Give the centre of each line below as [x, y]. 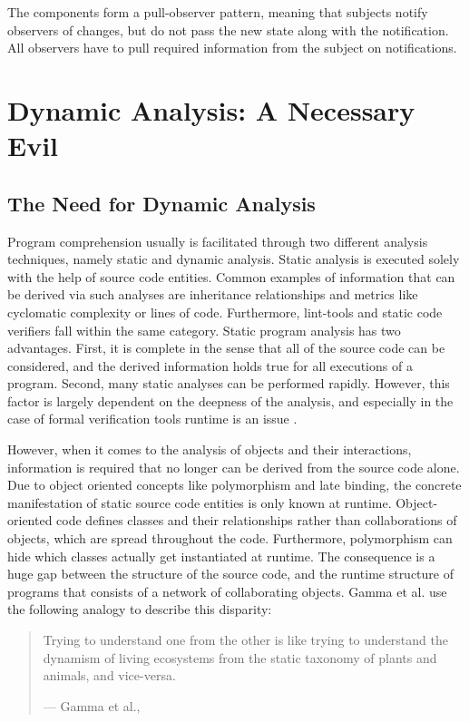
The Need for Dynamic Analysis [161, 203]
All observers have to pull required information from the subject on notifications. [232, 48]
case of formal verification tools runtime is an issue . [152, 419]
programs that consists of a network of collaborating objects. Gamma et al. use [227, 591]
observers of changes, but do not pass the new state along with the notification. [228, 29]
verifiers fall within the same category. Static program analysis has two [204, 330]
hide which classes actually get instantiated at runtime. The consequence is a [221, 556]
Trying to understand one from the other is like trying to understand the [245, 640]
